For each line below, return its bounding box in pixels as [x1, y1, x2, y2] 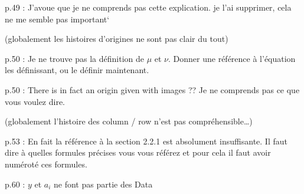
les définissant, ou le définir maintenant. [5, 64, 149, 76]
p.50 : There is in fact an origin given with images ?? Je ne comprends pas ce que [5, 83, 300, 96]
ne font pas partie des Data [54, 177, 153, 190]
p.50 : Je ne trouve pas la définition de [5, 52, 144, 64]
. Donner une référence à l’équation [168, 52, 296, 64]
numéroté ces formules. [5, 157, 87, 170]
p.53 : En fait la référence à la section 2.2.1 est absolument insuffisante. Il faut [5, 134, 287, 147]
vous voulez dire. [5, 95, 66, 107]
